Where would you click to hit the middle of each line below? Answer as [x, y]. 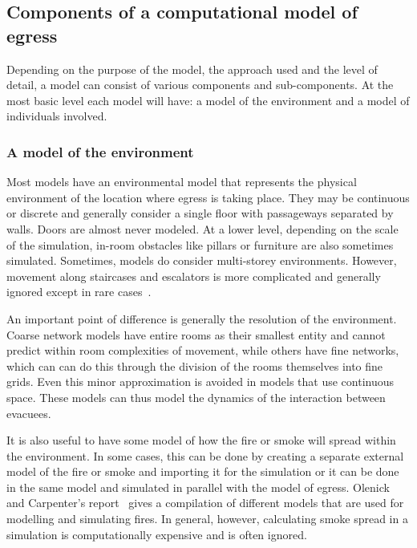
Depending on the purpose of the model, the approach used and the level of [192, 69]
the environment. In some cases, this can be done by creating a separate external [205, 455]
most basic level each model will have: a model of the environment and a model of [208, 100]
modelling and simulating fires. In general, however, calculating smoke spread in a [207, 519]
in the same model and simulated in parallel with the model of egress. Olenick [198, 487]
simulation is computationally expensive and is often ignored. [157, 534]
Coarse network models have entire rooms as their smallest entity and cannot [196, 334]
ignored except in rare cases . [79, 292]
